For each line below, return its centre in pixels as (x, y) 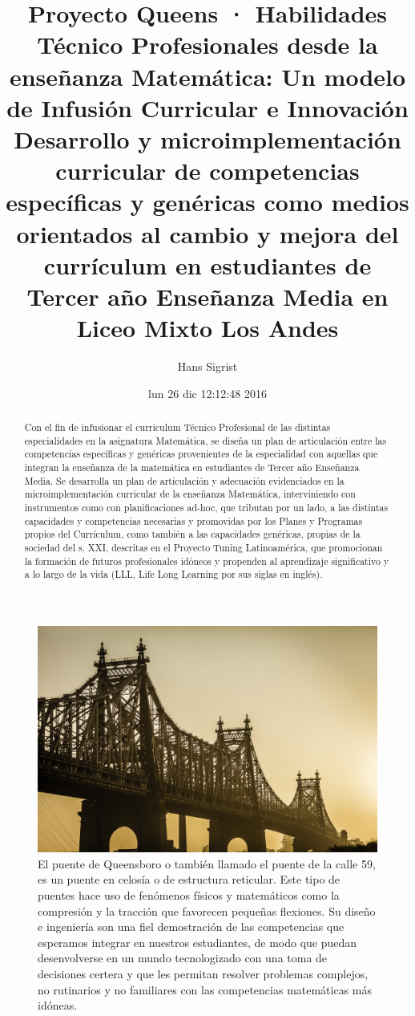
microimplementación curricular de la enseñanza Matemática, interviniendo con (190, 494)
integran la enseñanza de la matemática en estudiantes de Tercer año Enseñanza (192, 467)
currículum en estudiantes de (207, 264)
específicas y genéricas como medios (207, 202)
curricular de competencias (207, 171)
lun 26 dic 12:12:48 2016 (207, 393)
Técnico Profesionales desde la (207, 45)
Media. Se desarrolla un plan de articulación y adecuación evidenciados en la (184, 480)
